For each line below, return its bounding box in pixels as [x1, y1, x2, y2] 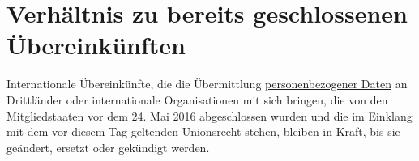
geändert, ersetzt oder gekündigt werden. [6, 138, 210, 155]
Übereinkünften [6, 28, 186, 61]
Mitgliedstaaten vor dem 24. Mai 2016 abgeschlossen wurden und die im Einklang [6, 107, 413, 124]
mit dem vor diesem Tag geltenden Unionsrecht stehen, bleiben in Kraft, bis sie [6, 123, 400, 140]
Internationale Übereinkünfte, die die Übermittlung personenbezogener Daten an [6, 75, 408, 92]
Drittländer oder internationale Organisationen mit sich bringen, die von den [6, 91, 388, 108]
